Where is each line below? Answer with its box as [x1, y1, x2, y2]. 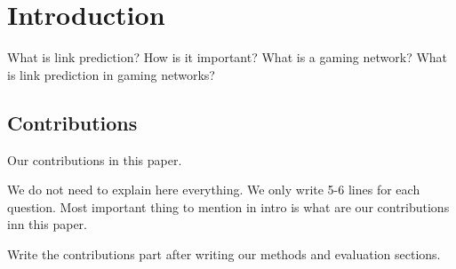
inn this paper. [7, 215, 87, 233]
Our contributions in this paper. [7, 150, 182, 169]
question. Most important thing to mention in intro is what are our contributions [7, 197, 450, 216]
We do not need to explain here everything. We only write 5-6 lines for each [7, 180, 420, 199]
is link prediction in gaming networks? [7, 65, 215, 83]
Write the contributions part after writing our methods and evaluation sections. [7, 244, 441, 263]
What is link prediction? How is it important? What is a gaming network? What [7, 48, 448, 67]
